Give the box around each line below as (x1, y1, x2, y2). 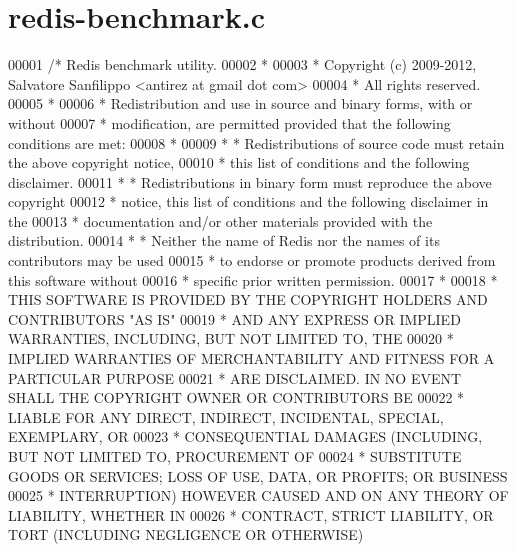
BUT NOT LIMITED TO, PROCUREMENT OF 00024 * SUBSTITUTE (8, 446, 462, 466)
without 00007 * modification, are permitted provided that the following (8, 112, 451, 133)
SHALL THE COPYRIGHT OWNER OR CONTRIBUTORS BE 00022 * (8, 387, 465, 408)
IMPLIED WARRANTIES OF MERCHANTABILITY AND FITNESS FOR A (8, 348, 495, 369)
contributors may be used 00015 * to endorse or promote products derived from (8, 250, 496, 271)
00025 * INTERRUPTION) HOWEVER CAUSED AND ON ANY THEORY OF (8, 485, 509, 506)
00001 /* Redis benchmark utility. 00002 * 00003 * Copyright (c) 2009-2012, (8, 54, 477, 75)
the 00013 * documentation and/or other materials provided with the (8, 210, 433, 231)
